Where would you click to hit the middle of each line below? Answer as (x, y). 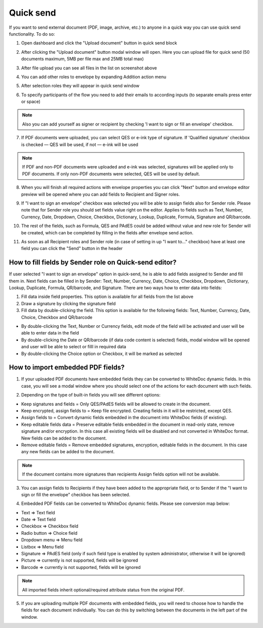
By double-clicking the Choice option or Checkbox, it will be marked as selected (102, 354)
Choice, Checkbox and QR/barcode (57, 317)
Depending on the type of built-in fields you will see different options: (91, 395)
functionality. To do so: (32, 34)
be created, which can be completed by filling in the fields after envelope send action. (107, 232)
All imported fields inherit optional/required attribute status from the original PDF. (103, 590)
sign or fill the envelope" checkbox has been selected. (76, 494)
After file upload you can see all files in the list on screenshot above (89, 68)
